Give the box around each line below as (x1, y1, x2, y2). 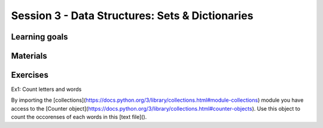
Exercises (11, 70, 49, 80)
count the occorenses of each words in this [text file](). (11, 114, 147, 121)
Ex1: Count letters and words (11, 86, 82, 93)
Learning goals (11, 32, 68, 42)
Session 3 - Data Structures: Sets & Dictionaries (11, 9, 254, 22)
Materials (11, 51, 47, 61)
